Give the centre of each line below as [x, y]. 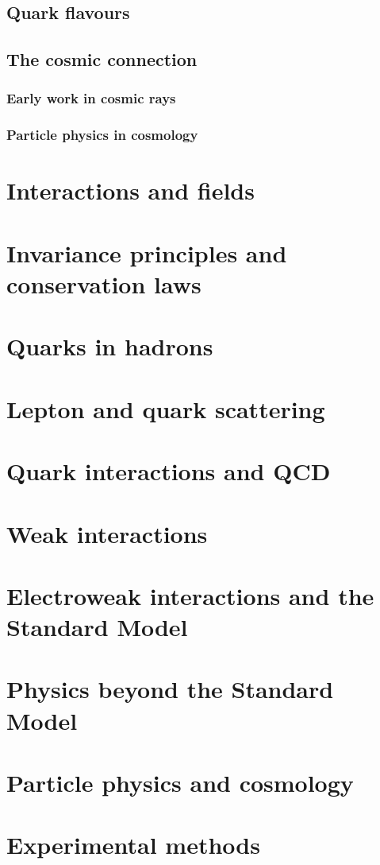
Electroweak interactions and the [190, 595]
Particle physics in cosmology [102, 135]
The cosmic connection [102, 59]
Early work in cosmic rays [91, 98]
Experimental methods [133, 845]
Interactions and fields [131, 190]
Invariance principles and [147, 252]
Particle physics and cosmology [180, 782]
